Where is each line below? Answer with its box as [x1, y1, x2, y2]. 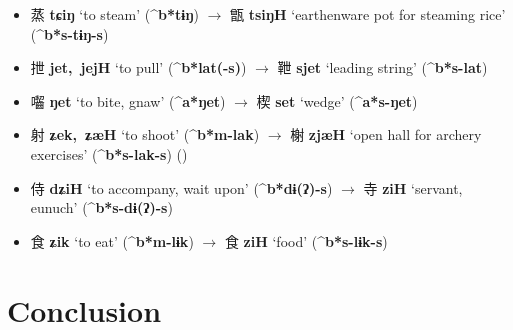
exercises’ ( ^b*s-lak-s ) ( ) [30, 143, 188, 164]
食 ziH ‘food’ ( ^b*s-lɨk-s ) [224, 230, 388, 251]
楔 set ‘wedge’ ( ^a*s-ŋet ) [256, 90, 418, 111]
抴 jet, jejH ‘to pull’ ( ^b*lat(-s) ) [30, 57, 247, 78]
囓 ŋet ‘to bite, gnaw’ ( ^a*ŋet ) [30, 90, 226, 111]
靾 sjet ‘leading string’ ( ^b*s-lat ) [277, 57, 488, 78]
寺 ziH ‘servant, [363, 177, 463, 198]
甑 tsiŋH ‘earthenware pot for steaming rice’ [229, 4, 506, 24]
